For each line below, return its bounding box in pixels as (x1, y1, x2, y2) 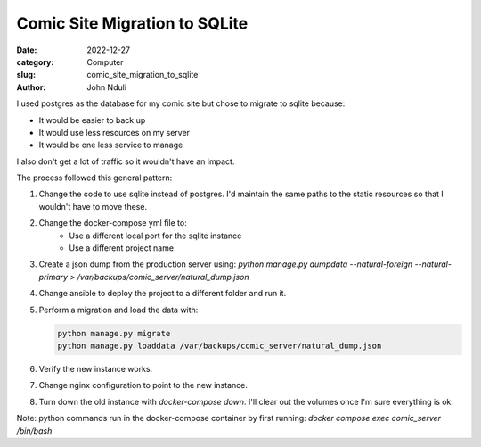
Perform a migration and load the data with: (38, 304, 199, 315)
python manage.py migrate (57, 328, 171, 338)
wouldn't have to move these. (38, 201, 147, 211)
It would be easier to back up (38, 114, 146, 125)
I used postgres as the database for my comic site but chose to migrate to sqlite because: (16, 98, 346, 109)
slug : (16, 70, 36, 80)
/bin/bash (16, 425, 53, 436)
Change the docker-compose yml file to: (38, 218, 187, 228)
